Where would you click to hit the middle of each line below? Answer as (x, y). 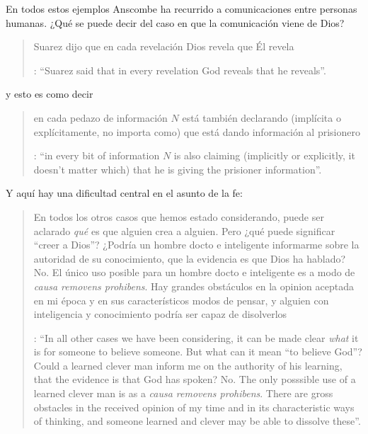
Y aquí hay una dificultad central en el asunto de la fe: (124, 193)
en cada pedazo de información (100, 117)
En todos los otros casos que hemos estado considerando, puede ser (179, 216)
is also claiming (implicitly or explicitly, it (264, 155)
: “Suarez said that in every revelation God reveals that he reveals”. (180, 70)
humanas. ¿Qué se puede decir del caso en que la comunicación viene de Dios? (175, 22)
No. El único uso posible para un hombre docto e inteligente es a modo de (194, 272)
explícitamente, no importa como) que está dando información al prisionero (197, 131)
